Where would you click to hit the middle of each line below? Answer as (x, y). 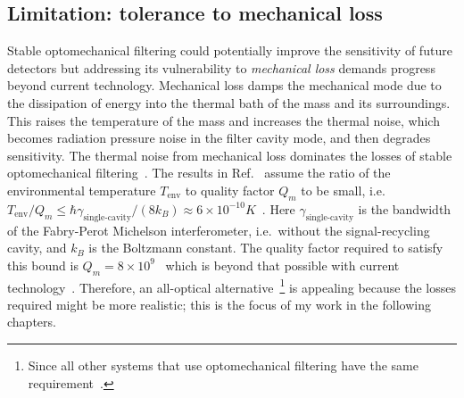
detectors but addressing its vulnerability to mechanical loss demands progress (221, 67)
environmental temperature (82, 190)
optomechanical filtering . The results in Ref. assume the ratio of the (199, 173)
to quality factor (230, 190)
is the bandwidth (405, 208)
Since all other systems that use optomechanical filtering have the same (223, 365)
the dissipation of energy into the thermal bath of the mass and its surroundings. (229, 102)
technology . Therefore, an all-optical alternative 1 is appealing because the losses (232, 286)
